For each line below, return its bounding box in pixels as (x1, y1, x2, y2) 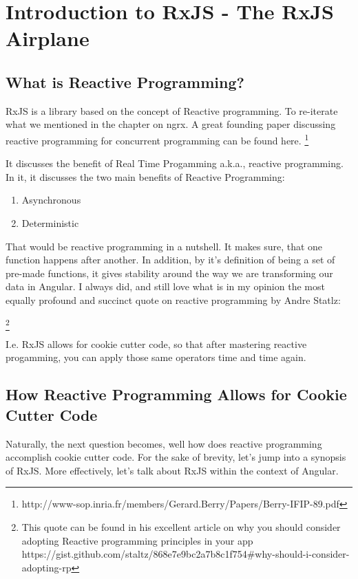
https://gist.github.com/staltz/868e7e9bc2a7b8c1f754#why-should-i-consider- (21, 547, 350, 561)
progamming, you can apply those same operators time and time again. (6, 350, 306, 364)
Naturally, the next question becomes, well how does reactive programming (6, 436, 322, 450)
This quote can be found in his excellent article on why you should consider (21, 520, 341, 534)
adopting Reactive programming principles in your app (21, 533, 253, 547)
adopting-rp (21, 560, 72, 574)
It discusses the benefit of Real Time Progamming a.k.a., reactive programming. (6, 156, 344, 171)
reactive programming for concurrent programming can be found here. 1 (6, 131, 309, 147)
